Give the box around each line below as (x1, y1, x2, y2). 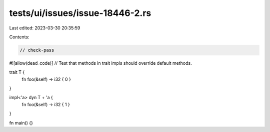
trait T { (9, 69, 25, 75)
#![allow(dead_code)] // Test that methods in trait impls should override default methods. (9, 60, 192, 66)
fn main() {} (9, 120, 33, 126)
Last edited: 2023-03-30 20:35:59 (9, 25, 80, 31)
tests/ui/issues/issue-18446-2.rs (9, 7, 151, 18)
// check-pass (19, 47, 54, 53)
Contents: (9, 34, 29, 40)
